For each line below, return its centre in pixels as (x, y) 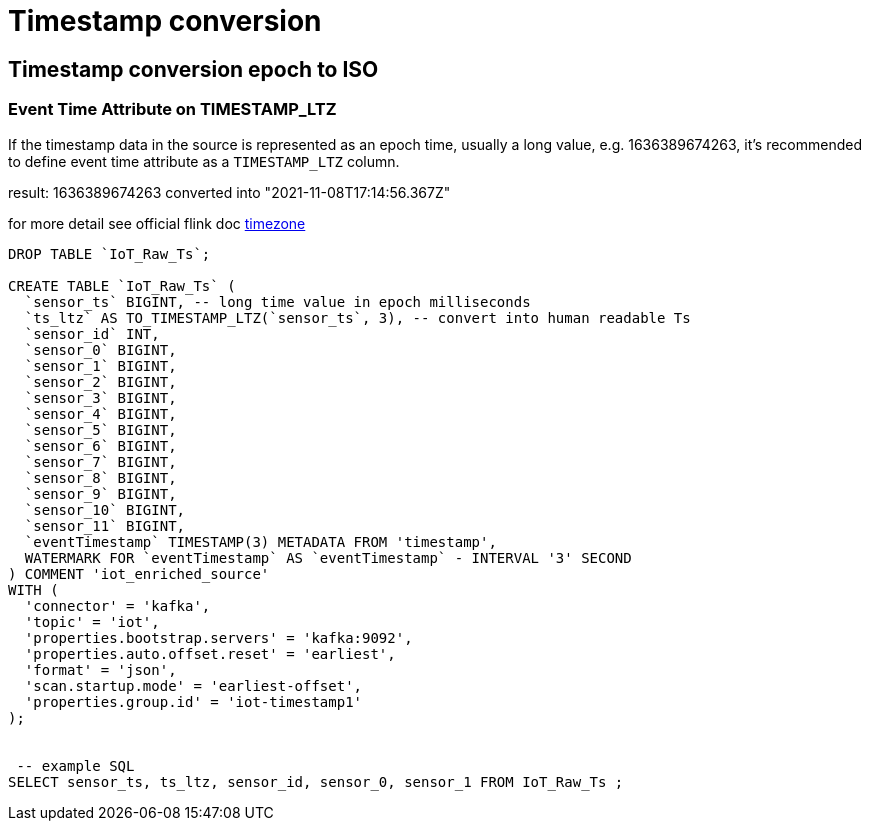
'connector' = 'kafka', (117, 605)
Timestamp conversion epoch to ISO (193, 69)
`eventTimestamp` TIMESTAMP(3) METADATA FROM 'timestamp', (260, 541)
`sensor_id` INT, (92, 333)
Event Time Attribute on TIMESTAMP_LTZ (172, 109)
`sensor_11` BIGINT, (105, 525)
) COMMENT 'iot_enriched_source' (139, 573)
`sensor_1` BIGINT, (100, 365)
